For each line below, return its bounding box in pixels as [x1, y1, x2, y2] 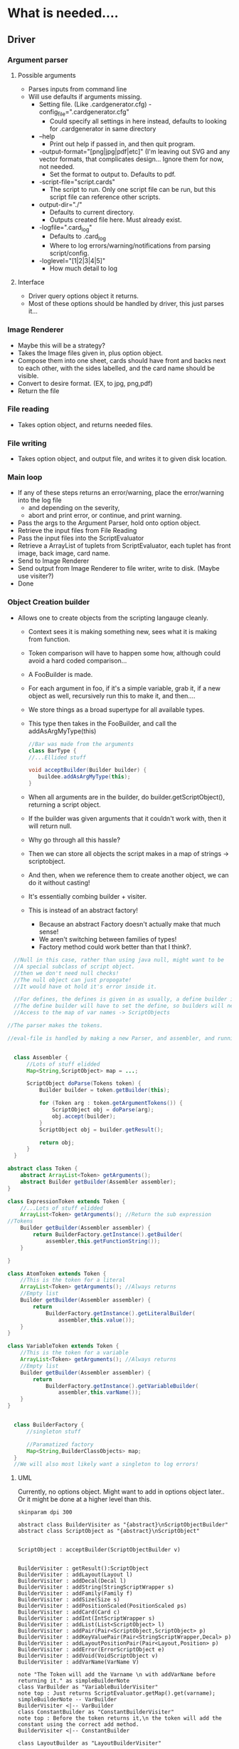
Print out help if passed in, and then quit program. [49, 139, 196, 148]
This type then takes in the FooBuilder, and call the [28, 719, 177, 728]
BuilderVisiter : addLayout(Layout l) [17, 1571, 133, 1579]
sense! [38, 927, 59, 936]
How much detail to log [49, 264, 117, 272]
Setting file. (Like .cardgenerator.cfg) [38, 100, 147, 108]
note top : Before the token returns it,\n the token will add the [17, 1715, 222, 1722]
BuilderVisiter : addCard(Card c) [17, 1608, 120, 1616]
